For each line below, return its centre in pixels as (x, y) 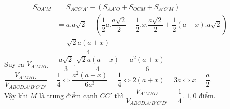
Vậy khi (16, 96)
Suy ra (14, 64)
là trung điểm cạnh (68, 96)
